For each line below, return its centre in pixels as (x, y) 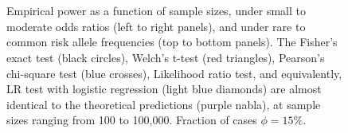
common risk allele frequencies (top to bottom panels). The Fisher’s (172, 42)
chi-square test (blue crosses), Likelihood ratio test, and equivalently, (174, 73)
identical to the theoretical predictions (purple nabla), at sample (164, 104)
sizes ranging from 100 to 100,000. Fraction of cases (132, 120)
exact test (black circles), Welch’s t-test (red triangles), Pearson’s (166, 57)
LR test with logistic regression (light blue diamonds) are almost (164, 89)
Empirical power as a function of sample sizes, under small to (156, 11)
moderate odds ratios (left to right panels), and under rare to (156, 26)
